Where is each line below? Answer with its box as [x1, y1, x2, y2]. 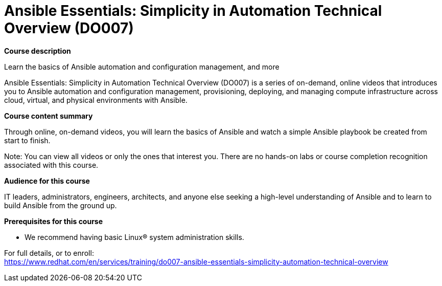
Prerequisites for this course [4, 216, 103, 226]
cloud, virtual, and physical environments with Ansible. [4, 95, 188, 104]
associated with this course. [4, 160, 99, 169]
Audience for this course [4, 176, 90, 185]
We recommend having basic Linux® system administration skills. [25, 232, 244, 241]
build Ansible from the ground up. [4, 201, 117, 210]
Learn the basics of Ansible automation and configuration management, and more [4, 62, 280, 71]
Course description [4, 46, 71, 55]
